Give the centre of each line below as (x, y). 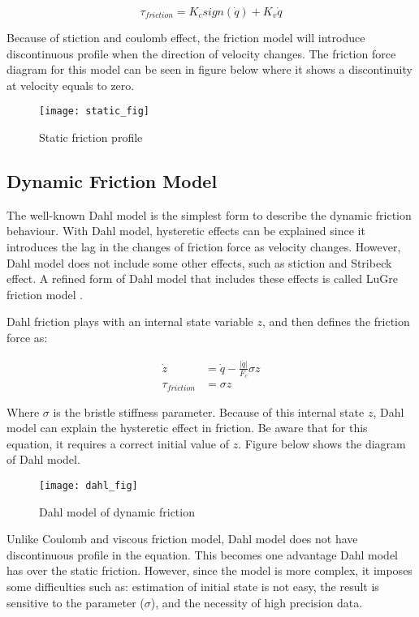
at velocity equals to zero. (71, 85)
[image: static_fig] (95, 111)
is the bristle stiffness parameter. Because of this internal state (209, 411)
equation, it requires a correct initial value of (118, 443)
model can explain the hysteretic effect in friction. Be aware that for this (187, 428)
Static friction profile (91, 137)
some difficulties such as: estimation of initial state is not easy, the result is (193, 587)
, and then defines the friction (336, 321)
